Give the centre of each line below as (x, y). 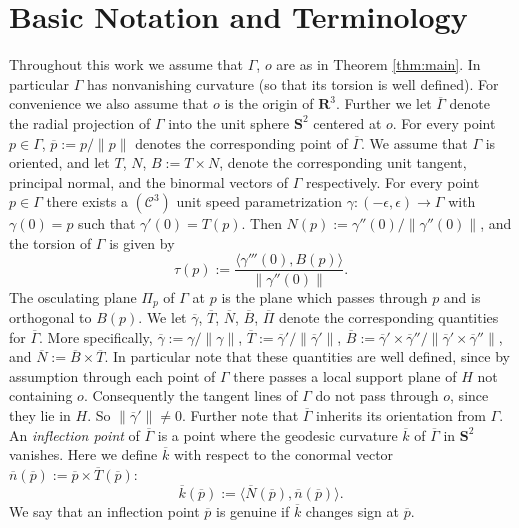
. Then (261, 223)
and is (462, 296)
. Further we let (384, 103)
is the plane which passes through (324, 296)
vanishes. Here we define (83, 454)
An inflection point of (74, 434)
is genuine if (253, 510)
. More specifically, (96, 336)
